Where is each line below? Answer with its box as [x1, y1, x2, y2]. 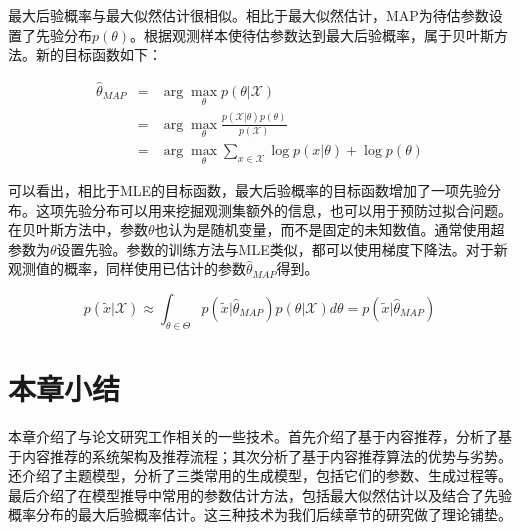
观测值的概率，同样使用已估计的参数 [8, 258, 246, 279]
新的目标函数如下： [35, 44, 162, 65]
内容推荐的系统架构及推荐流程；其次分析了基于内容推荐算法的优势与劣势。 [21, 445, 512, 466]
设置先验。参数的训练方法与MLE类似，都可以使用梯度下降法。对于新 [56, 238, 508, 259]
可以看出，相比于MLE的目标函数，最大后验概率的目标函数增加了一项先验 [8, 180, 488, 201]
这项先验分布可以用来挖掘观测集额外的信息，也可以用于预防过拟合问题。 [35, 199, 512, 220]
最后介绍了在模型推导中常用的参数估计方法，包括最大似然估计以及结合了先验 [8, 484, 512, 505]
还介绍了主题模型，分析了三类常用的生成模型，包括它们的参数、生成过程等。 [8, 465, 512, 486]
